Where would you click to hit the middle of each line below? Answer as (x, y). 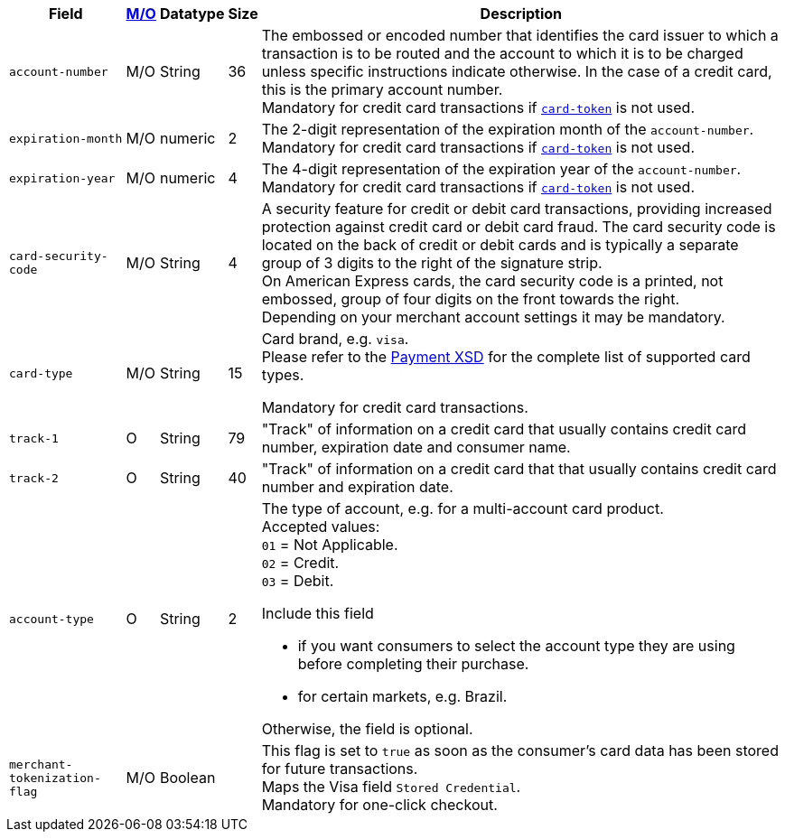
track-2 (34, 478)
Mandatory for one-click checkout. (379, 805)
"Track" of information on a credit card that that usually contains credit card (519, 469)
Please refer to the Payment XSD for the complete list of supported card (506, 357)
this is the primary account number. (382, 89)
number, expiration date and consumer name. (416, 447)
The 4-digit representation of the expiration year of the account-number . (501, 169)
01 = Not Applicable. (330, 545)
